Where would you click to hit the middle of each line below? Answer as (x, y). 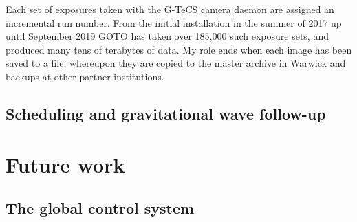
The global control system (100, 208)
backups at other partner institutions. (85, 76)
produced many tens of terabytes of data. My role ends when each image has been (179, 49)
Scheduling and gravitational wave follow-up (166, 113)
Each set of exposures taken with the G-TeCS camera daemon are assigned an (170, 9)
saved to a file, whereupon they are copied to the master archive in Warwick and (176, 63)
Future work (65, 164)
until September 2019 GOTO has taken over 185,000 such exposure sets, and (167, 36)
